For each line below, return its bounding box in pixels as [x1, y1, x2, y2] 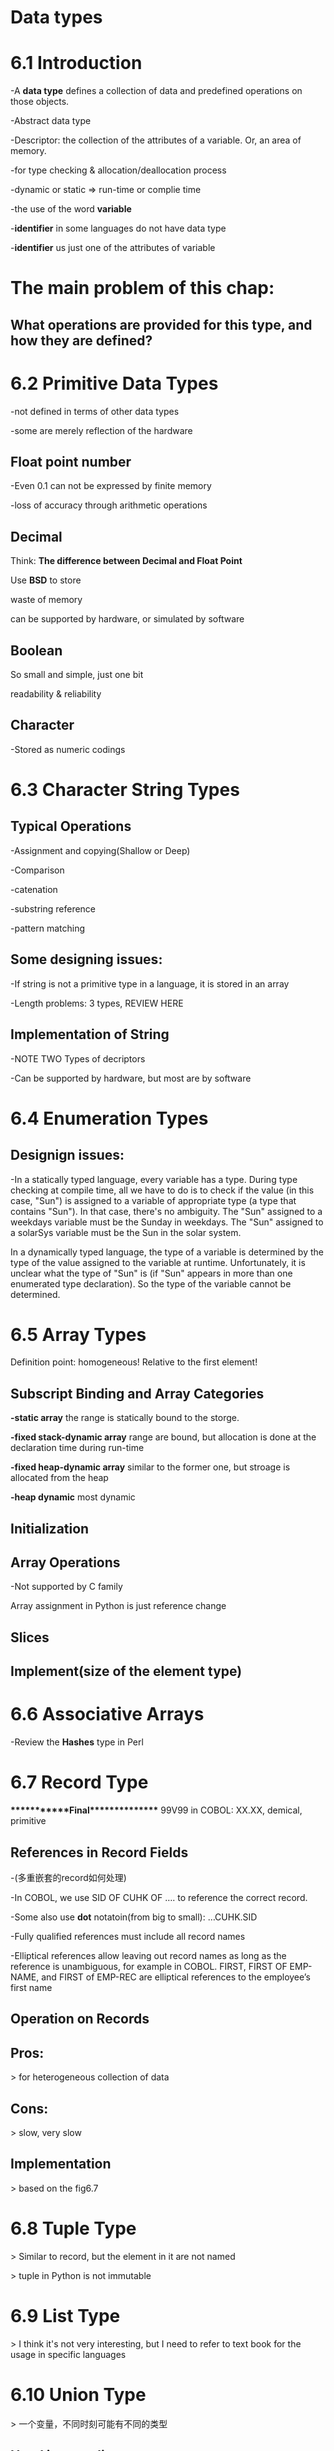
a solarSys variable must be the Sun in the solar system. [10, 1226, 242, 1238]
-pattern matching [10, 922, 85, 934]
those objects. [10, 96, 70, 108]
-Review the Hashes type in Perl [10, 1736, 144, 1748]
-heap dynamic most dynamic [10, 1491, 136, 1503]
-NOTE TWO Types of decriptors [10, 1052, 146, 1065]
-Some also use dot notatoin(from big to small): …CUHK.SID [10, 1911, 258, 1923]
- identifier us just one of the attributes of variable [10, 242, 216, 254]
